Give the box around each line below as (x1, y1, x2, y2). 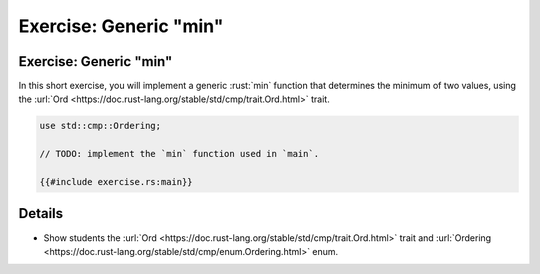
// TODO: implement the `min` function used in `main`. (39, 148, 320, 160)
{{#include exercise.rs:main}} (39, 176, 194, 187)
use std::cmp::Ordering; (39, 120, 162, 132)
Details (18, 205, 64, 222)
